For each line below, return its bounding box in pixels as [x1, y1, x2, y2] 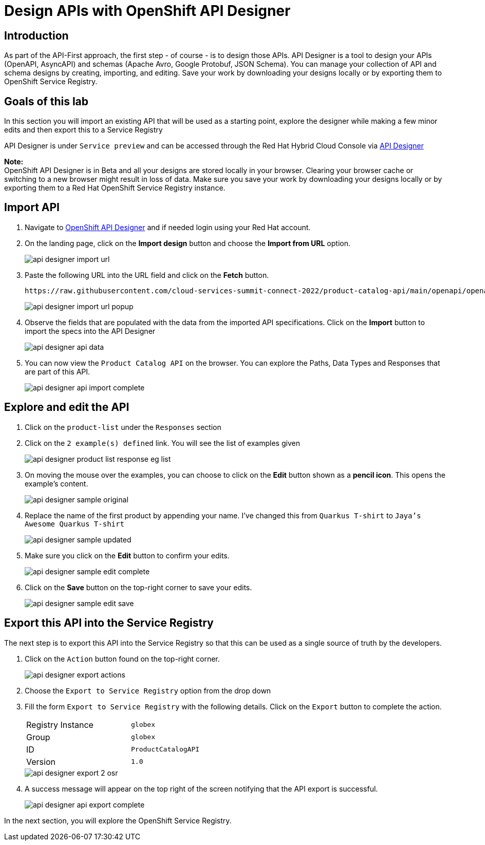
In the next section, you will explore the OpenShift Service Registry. [4, 816, 232, 825]
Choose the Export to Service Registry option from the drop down [25, 686, 271, 695]
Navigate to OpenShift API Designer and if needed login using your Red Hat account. [25, 222, 311, 232]
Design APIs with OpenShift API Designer [4, 2, 291, 20]
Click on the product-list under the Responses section [25, 422, 221, 431]
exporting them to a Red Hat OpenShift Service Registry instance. [4, 183, 226, 193]
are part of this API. [25, 367, 90, 376]
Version [26, 756, 55, 767]
